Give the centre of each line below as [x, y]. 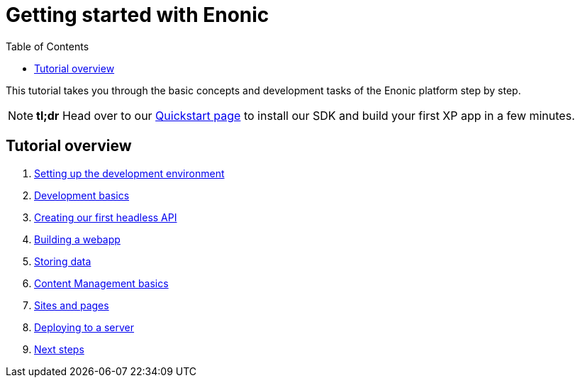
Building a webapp [77, 239]
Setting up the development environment [129, 173]
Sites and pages [72, 305]
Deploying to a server [84, 327]
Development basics [82, 195]
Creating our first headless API [106, 217]
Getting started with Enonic [138, 15]
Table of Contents [48, 46]
